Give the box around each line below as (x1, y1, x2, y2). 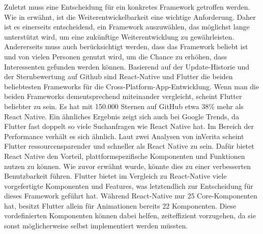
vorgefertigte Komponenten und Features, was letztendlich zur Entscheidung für (4, 180, 253, 191)
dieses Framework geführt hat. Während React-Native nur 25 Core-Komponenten (4, 190, 257, 201)
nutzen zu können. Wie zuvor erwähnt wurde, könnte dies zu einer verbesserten (4, 160, 251, 171)
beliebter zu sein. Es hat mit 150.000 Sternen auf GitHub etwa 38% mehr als (4, 101, 244, 111)
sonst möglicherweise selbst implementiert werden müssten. (4, 220, 188, 231)
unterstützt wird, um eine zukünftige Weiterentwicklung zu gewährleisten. (4, 31, 235, 42)
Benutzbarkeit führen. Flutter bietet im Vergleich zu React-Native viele (4, 171, 227, 181)
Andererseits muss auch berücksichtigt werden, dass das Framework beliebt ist (4, 41, 248, 52)
